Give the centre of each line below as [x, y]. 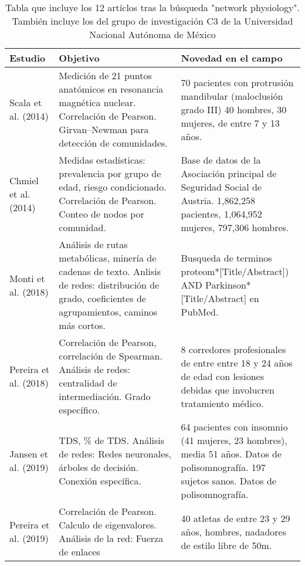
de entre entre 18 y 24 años [237, 362]
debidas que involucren [228, 389]
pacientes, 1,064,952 [221, 214]
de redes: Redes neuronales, [115, 454]
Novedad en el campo [232, 58]
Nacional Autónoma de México [152, 34]
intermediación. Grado [105, 396]
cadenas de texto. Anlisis [110, 271]
